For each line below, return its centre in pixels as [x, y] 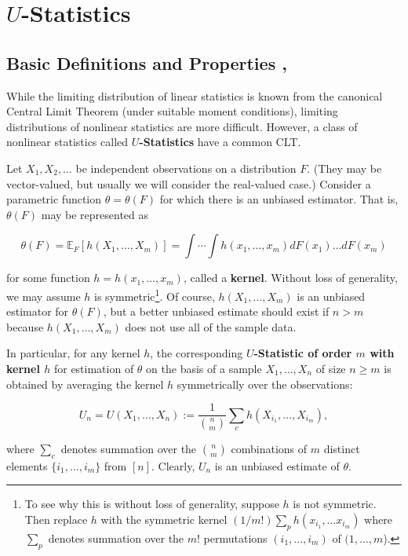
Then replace [56, 519]
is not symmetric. [335, 504]
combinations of [269, 449]
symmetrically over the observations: [265, 384]
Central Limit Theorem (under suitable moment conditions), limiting [172, 111]
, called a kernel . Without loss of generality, [290, 278]
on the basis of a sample [204, 368]
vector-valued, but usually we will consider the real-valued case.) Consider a [189, 183]
